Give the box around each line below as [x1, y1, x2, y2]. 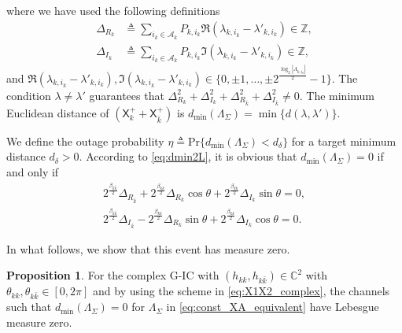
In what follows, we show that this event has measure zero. [6, 240, 290, 257]
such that [6, 298, 52, 315]
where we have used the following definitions [6, 2, 220, 18]
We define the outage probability [6, 132, 164, 149]
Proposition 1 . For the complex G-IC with [6, 267, 219, 283]
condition [6, 87, 51, 103]
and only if [6, 163, 59, 179]
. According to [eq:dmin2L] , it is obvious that [79, 148, 297, 165]
